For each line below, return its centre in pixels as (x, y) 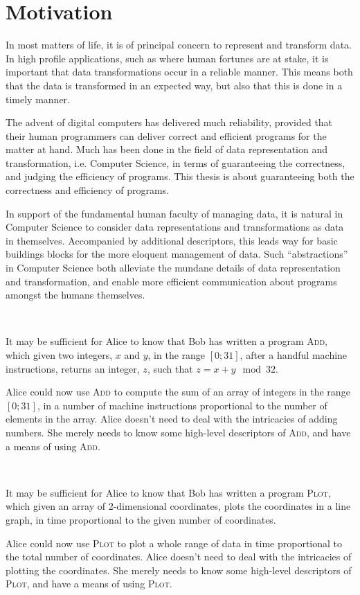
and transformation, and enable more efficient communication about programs (171, 281)
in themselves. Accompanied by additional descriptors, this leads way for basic (172, 240)
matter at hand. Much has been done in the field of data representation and (167, 149)
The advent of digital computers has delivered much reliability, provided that (169, 122)
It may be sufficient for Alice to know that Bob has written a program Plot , (168, 492)
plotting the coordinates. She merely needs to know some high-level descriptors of (179, 570)
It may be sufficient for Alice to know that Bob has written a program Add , (166, 341)
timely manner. (38, 99)
